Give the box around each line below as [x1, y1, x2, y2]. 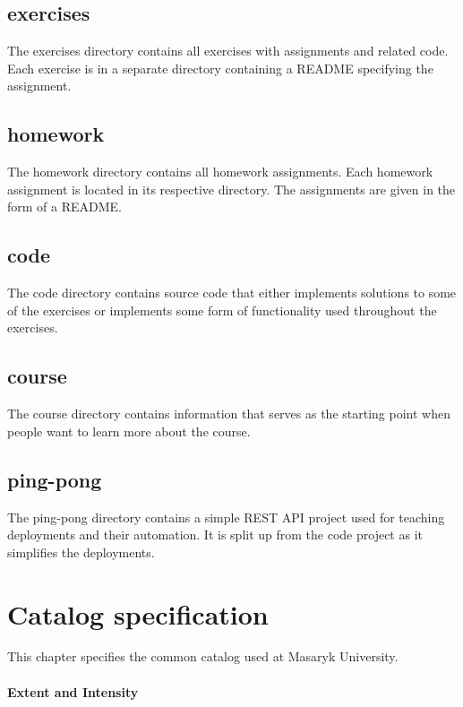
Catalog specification [7, 595, 269, 632]
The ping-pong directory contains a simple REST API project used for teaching [7, 507, 445, 526]
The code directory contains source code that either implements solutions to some [7, 283, 457, 302]
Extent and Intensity [7, 682, 139, 701]
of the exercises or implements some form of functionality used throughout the [7, 300, 437, 319]
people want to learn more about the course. [7, 421, 251, 440]
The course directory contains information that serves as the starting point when [7, 404, 450, 423]
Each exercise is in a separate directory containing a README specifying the [7, 58, 433, 77]
